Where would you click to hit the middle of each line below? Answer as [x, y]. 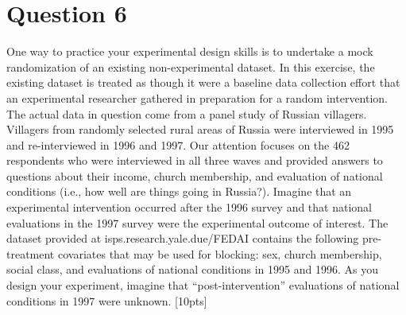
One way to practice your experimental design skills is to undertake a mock [190, 51]
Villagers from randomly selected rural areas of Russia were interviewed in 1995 [200, 129]
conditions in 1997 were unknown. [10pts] [107, 300]
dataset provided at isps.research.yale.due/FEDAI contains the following [183, 238]
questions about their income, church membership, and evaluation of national [195, 175]
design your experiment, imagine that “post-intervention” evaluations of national [203, 285]
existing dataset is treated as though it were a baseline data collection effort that [203, 82]
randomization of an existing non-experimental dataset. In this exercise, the [191, 66]
